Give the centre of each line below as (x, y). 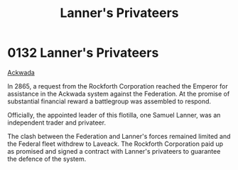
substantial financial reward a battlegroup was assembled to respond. (109, 101)
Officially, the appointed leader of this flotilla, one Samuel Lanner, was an (114, 115)
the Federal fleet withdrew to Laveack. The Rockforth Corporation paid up (115, 144)
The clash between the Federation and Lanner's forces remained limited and (119, 136)
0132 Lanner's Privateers (83, 53)
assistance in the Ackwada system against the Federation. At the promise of (119, 93)
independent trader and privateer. (57, 123)
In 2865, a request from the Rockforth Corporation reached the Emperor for (118, 86)
